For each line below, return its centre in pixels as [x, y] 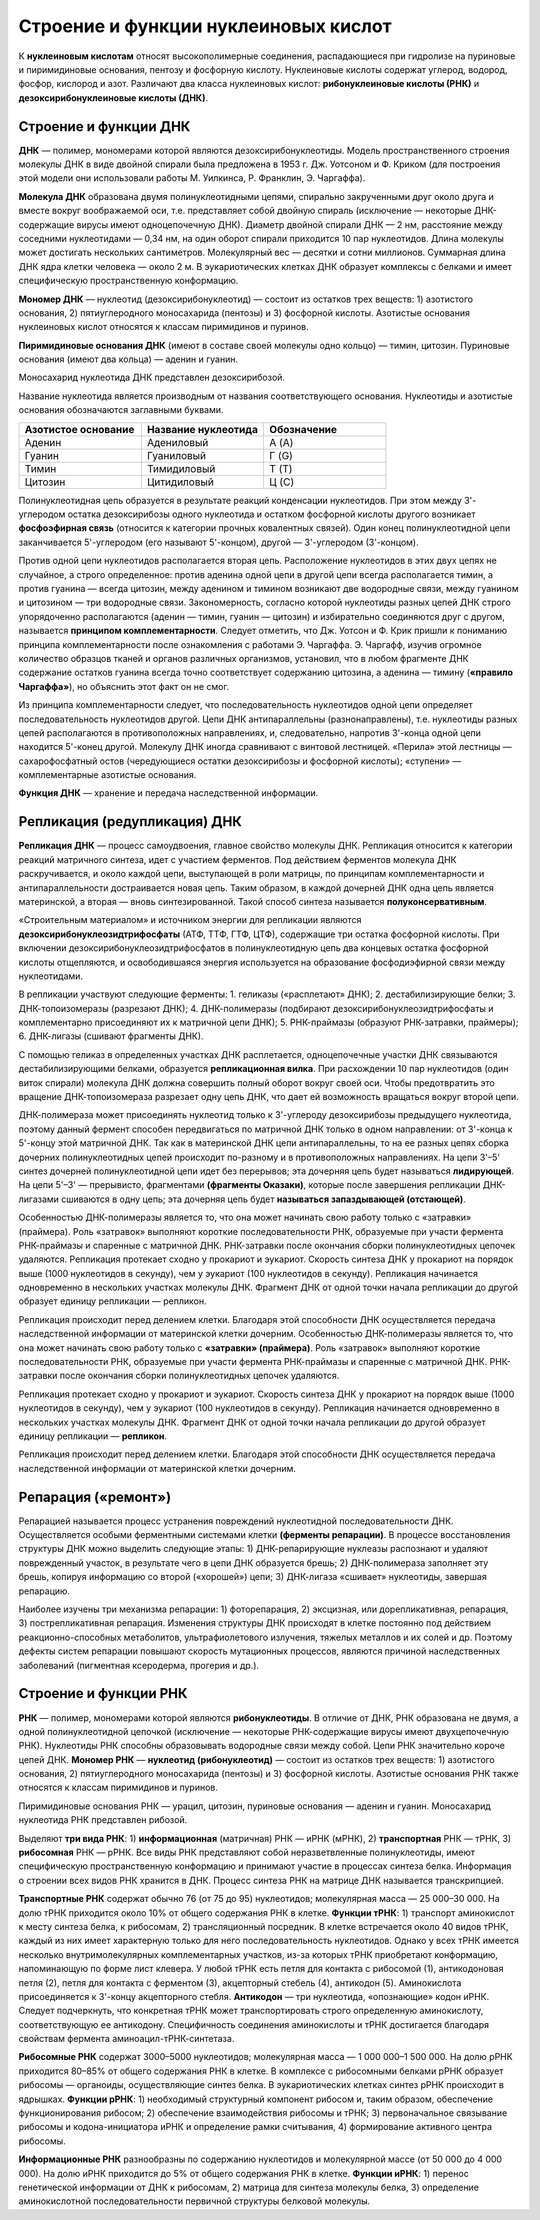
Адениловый [177, 442]
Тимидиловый [181, 468]
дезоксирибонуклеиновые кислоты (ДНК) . [113, 97]
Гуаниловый [176, 455]
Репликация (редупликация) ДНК [130, 821]
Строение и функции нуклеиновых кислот [205, 26]
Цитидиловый [180, 482]
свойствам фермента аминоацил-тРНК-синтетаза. [126, 2039]
